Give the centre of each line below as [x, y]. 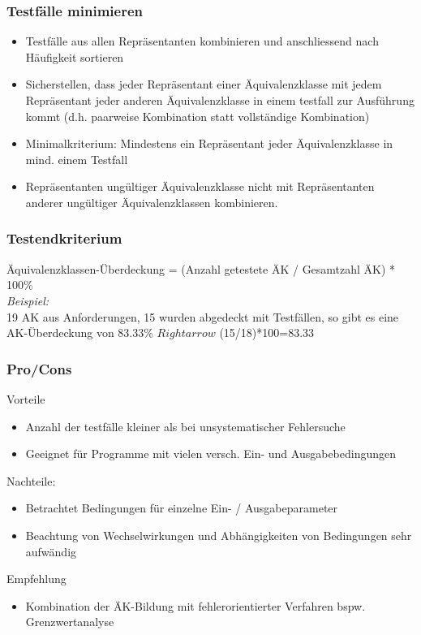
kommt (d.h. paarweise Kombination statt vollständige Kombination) [198, 116]
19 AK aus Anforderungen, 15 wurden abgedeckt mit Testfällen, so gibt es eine [203, 316]
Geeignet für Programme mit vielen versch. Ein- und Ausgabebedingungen [211, 454]
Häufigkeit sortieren [75, 56]
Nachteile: [31, 480]
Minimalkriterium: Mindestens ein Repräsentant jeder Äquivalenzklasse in [209, 143]
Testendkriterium [64, 238]
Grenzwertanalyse [70, 622]
